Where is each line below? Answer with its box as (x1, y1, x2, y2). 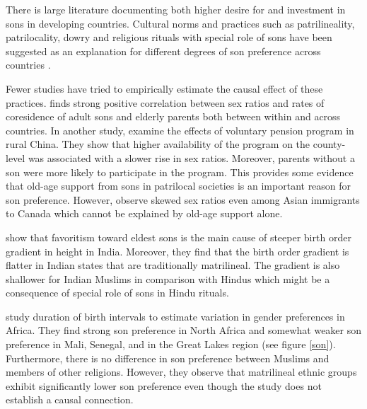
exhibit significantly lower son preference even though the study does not (6, 378, 322, 393)
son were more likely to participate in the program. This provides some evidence (6, 164, 354, 179)
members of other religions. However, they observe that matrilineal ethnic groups (6, 364, 357, 379)
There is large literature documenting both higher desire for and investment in (6, 2, 346, 16)
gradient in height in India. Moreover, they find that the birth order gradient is (6, 243, 349, 258)
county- (313, 137, 346, 151)
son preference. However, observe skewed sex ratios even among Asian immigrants (6, 192, 360, 207)
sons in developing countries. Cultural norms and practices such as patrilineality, (6, 16, 355, 30)
